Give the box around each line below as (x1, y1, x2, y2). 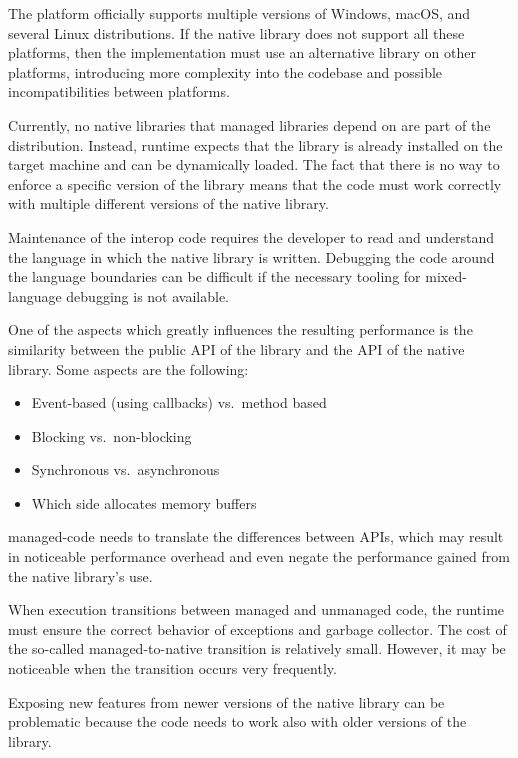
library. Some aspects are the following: (8, 358, 249, 379)
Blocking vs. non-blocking (31, 425, 192, 446)
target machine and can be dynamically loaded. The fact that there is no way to (8, 154, 500, 175)
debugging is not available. (66, 285, 229, 306)
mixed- (425, 266, 467, 287)
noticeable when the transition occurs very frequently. (8, 658, 337, 679)
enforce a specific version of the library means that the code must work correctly (8, 173, 502, 194)
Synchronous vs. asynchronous (31, 459, 220, 480)
